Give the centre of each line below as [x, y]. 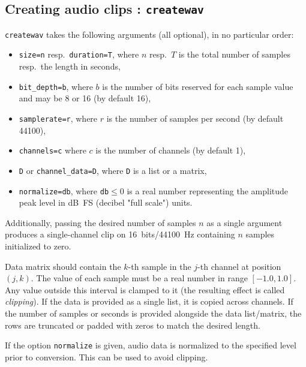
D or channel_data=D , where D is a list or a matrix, [113, 170]
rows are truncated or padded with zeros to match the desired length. [133, 325]
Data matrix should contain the [63, 266]
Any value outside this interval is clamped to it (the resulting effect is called [145, 289]
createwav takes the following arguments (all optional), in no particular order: [149, 34]
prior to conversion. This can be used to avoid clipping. [106, 357]
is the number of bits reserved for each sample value [198, 86]
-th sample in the [160, 266]
